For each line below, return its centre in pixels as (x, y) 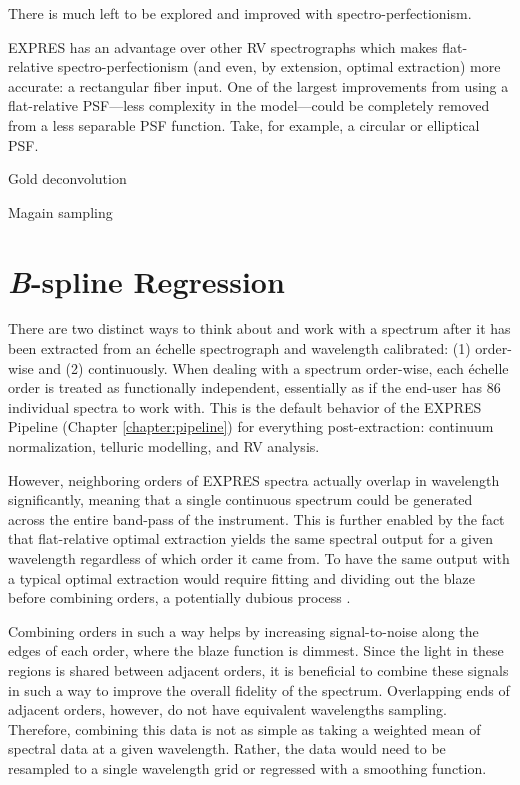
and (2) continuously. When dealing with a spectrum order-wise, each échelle (273, 367)
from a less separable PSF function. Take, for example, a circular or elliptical (244, 124)
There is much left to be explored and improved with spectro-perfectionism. (240, 13)
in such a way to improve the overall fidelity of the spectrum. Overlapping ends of (259, 689)
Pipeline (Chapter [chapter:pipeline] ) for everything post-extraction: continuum (251, 426)
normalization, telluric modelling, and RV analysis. (164, 446)
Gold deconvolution (67, 178)
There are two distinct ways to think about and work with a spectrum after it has (259, 328)
